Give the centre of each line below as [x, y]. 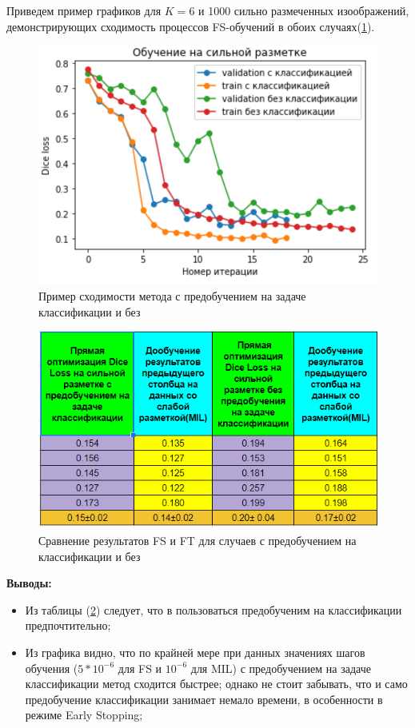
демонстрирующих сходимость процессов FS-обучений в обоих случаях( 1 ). [191, 26]
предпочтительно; [68, 625]
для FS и [140, 668]
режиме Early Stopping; [84, 715]
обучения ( [52, 668]
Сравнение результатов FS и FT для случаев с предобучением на [198, 540]
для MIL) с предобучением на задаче [281, 668]
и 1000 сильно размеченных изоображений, [304, 10]
